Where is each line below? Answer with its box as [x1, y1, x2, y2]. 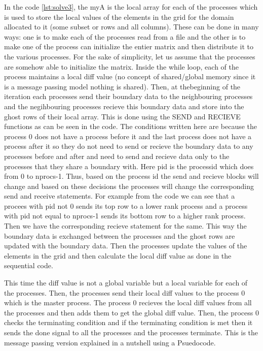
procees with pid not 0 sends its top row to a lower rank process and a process [4, 200, 248, 211]
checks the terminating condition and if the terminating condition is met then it [4, 317, 253, 328]
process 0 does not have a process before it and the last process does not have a [4, 131, 252, 141]
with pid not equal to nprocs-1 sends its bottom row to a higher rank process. [4, 210, 246, 221]
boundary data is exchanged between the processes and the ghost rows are [4, 230, 235, 241]
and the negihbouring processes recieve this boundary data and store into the [4, 101, 244, 111]
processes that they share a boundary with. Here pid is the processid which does [4, 161, 254, 171]
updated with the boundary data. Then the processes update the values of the [4, 240, 247, 251]
